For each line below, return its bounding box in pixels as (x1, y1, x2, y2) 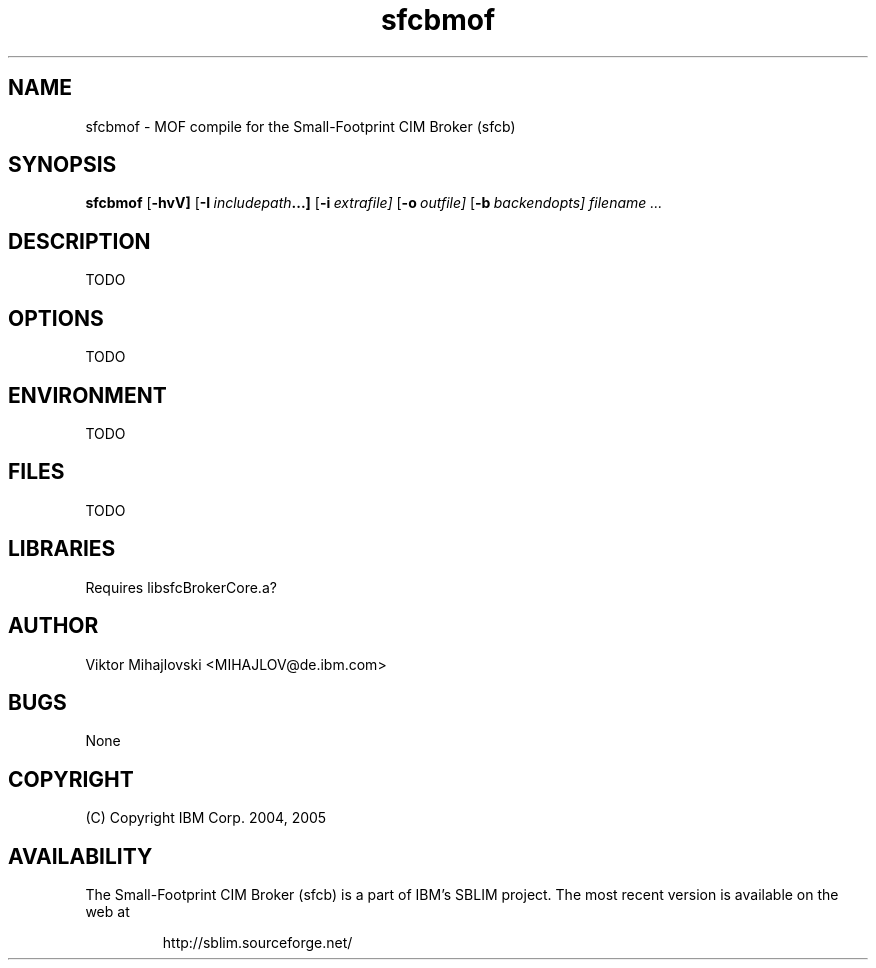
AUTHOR (8, 613, 99, 639)
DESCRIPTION (8, 228, 151, 254)
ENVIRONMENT (8, 382, 167, 408)
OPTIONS (8, 305, 104, 331)
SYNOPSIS (8, 152, 117, 178)
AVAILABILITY (8, 843, 153, 869)
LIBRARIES (8, 536, 116, 562)
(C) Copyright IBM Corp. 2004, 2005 (85, 809, 327, 827)
